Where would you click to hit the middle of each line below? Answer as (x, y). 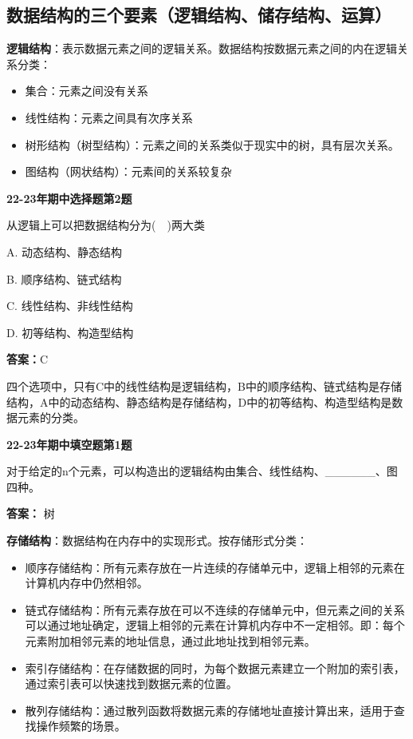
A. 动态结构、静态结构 (65, 251)
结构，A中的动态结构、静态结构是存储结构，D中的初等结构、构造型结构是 (199, 401)
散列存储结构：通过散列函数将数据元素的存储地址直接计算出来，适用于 (209, 710)
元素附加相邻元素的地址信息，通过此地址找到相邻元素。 (170, 641)
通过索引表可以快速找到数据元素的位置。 (131, 683)
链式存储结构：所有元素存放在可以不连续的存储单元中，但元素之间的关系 (215, 609)
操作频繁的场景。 (81, 726)
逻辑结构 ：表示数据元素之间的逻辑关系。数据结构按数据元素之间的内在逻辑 (202, 48)
